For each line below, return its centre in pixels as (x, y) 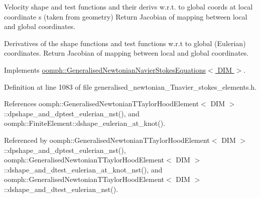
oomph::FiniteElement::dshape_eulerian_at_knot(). (85, 123)
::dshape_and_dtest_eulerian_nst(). (61, 189)
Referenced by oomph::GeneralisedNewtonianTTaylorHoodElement (107, 140)
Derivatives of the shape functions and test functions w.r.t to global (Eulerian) (125, 43)
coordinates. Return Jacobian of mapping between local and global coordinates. (126, 53)
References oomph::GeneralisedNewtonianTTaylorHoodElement (102, 104)
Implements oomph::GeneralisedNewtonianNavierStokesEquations (105, 69)
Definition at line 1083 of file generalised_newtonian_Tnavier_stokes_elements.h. (131, 86)
